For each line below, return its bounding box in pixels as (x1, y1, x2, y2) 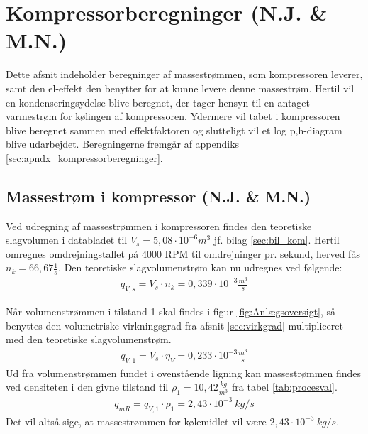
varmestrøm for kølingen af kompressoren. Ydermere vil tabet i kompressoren (6, 109, 340, 124)
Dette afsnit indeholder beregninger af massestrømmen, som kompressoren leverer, (6, 67, 363, 82)
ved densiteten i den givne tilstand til (6, 379, 169, 394)
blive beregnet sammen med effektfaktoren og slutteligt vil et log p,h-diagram (6, 122, 342, 137)
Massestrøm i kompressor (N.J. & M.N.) (6, 185, 311, 207)
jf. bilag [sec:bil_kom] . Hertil (213, 232, 340, 247)
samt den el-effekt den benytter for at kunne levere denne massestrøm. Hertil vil (6, 80, 355, 95)
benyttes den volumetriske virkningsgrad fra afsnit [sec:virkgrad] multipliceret (6, 318, 343, 332)
